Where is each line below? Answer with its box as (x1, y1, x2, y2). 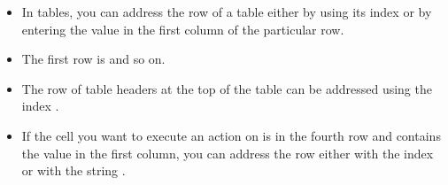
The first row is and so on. (21, 50, 166, 68)
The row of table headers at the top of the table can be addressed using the (21, 79, 432, 97)
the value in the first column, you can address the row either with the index (21, 143, 434, 162)
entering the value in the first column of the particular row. (21, 19, 344, 38)
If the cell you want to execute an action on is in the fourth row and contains (21, 126, 441, 144)
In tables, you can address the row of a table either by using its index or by (21, 3, 432, 20)
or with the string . (21, 161, 126, 180)
